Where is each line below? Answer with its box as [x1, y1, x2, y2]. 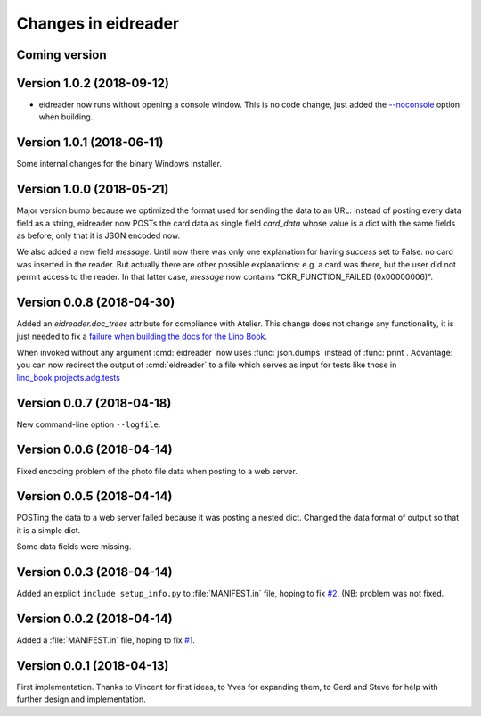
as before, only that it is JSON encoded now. [16, 230, 181, 241]
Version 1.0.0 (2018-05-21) [16, 182, 169, 197]
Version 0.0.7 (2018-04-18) [16, 395, 172, 410]
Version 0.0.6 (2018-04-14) [16, 442, 173, 457]
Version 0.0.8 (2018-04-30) [16, 295, 175, 310]
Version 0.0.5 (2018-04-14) [16, 489, 173, 504]
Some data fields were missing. [16, 541, 132, 552]
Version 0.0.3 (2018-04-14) [16, 564, 173, 580]
